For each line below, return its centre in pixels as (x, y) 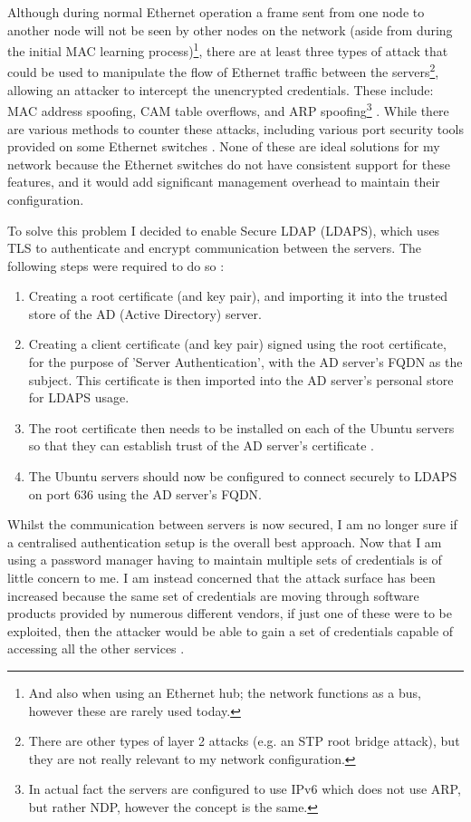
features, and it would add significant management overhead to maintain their (224, 182)
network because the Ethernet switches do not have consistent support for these (229, 164)
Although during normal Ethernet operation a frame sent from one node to (216, 12)
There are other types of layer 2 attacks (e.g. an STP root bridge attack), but (244, 741)
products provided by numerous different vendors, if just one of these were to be (230, 613)
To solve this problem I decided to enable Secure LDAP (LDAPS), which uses (224, 230)
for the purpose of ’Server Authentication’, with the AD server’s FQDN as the (245, 362)
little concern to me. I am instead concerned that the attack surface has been (221, 577)
